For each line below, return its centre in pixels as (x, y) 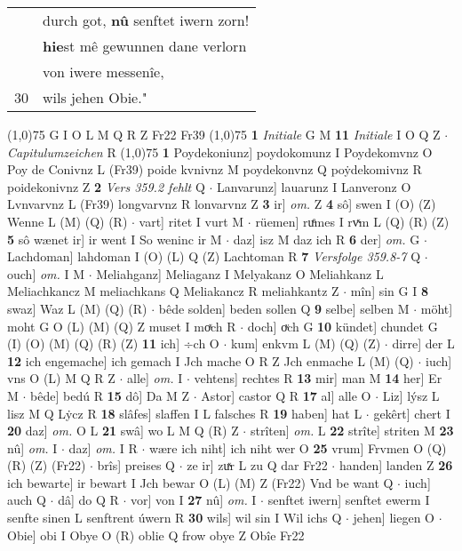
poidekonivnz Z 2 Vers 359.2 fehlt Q (106, 186)
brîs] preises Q (136, 465)
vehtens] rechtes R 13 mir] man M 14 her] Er (318, 378)
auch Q (27, 500)
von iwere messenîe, (104, 72)
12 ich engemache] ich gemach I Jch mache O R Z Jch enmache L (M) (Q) (211, 360)
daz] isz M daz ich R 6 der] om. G (327, 239)
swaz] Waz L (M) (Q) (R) (77, 308)
